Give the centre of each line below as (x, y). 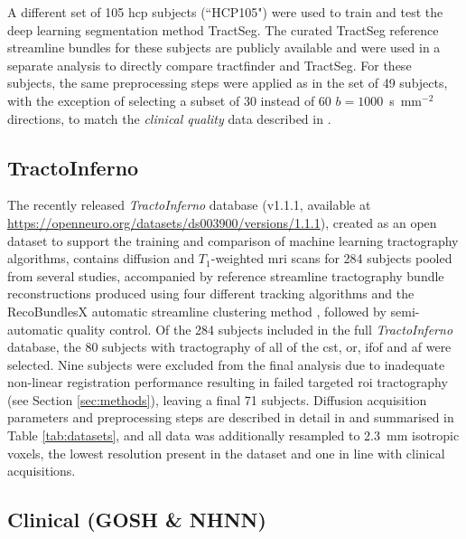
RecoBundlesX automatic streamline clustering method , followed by (197, 311)
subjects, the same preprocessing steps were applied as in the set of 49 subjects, (228, 83)
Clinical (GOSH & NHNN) (137, 520)
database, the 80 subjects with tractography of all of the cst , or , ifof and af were (229, 347)
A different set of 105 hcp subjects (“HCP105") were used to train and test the (225, 12)
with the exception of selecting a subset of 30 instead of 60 (169, 100)
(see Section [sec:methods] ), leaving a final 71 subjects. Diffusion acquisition (217, 399)
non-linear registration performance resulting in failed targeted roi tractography (228, 382)
